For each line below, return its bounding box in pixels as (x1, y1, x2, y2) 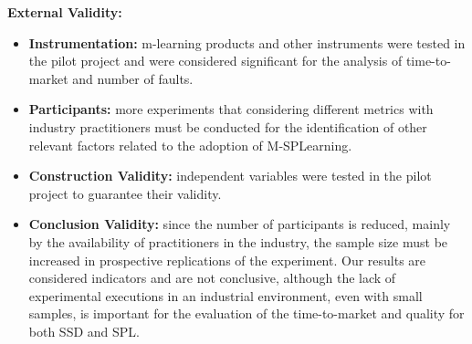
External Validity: (7, 3, 122, 21)
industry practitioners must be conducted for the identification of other (28, 117, 427, 136)
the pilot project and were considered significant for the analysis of (28, 51, 403, 70)
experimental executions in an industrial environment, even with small (28, 286, 423, 305)
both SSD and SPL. (28, 321, 140, 340)
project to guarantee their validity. (28, 183, 222, 203)
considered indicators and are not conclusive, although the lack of (28, 268, 396, 287)
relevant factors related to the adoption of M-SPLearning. (28, 135, 352, 154)
